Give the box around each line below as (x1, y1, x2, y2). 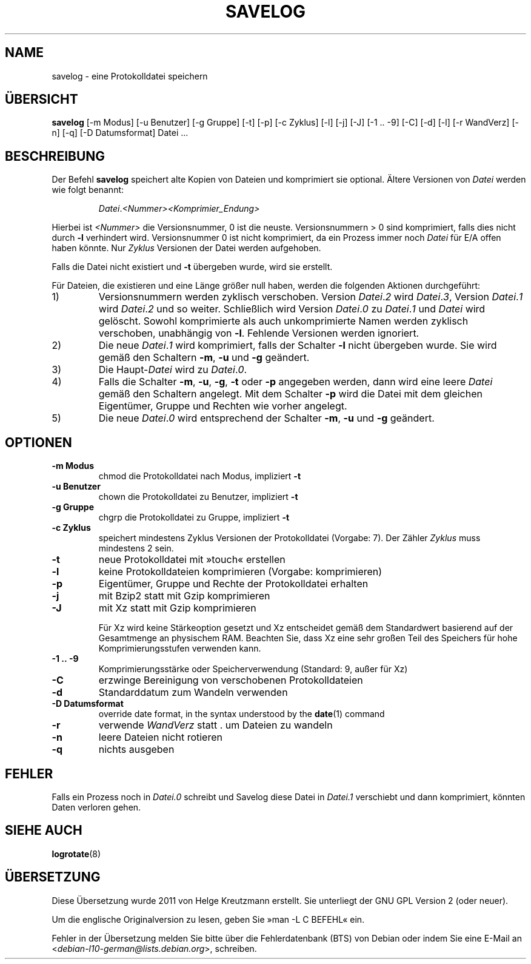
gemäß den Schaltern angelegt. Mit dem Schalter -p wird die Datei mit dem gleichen (98, 388, 483, 400)
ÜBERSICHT (5, 92, 78, 107)
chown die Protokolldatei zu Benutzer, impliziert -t (98, 491, 298, 502)
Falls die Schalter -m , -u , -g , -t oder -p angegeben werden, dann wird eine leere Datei (98, 376, 493, 388)
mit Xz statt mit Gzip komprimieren (98, 602, 256, 615)
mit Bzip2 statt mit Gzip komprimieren (98, 590, 270, 602)
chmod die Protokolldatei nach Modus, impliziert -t (98, 471, 301, 482)
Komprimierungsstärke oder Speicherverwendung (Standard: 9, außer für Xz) (98, 664, 408, 675)
